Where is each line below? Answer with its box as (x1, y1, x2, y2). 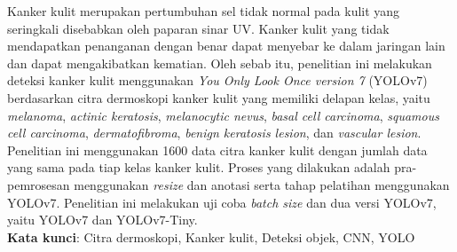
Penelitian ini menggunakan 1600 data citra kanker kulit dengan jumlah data (7, 140, 428, 159)
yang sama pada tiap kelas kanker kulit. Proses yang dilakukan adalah (7, 158, 390, 177)
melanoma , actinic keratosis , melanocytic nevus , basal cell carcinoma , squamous (7, 106, 439, 124)
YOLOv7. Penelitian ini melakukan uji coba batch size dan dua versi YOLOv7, (7, 193, 437, 211)
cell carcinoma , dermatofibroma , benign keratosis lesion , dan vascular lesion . (7, 123, 422, 142)
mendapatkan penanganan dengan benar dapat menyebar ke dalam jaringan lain (7, 36, 445, 55)
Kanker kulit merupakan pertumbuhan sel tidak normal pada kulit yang (7, 2, 400, 20)
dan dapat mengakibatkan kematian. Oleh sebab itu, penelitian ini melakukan (7, 53, 432, 72)
